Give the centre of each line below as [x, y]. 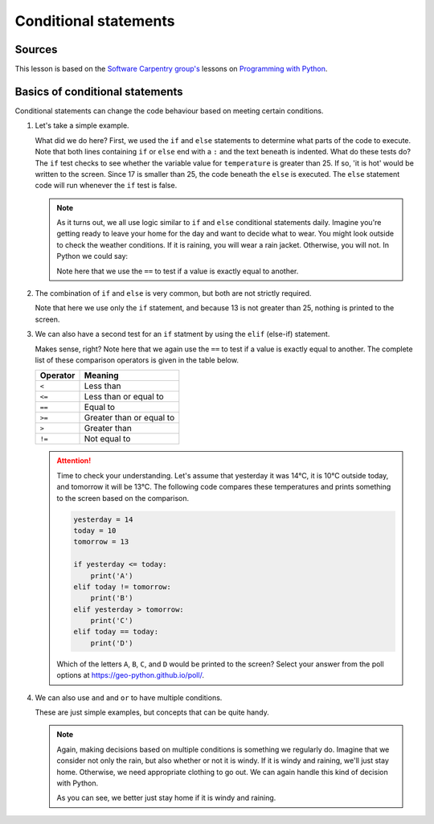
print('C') [112, 621]
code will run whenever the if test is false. [106, 186]
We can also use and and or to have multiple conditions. [129, 697]
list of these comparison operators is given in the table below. [137, 360]
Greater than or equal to [129, 418]
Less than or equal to [124, 396]
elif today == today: [116, 632]
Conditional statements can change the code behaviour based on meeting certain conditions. [169, 111]
